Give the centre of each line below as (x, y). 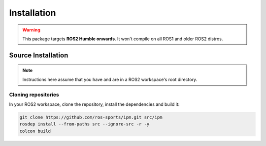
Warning (31, 30)
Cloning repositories (34, 95)
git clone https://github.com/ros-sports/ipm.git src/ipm (91, 117)
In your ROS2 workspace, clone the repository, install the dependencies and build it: (94, 104)
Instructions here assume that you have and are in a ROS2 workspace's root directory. (110, 79)
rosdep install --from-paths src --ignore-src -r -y (84, 124)
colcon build (35, 131)
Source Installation (39, 55)
